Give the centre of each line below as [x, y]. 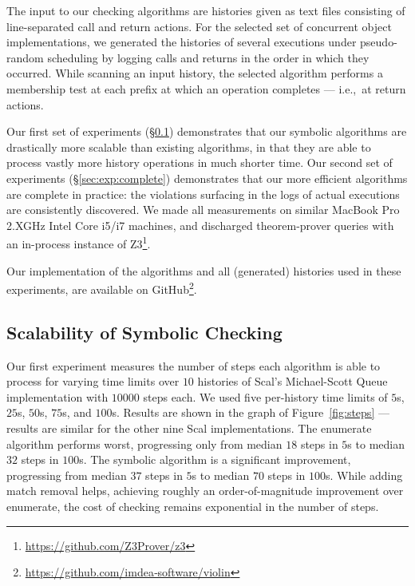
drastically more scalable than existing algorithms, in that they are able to [189, 146]
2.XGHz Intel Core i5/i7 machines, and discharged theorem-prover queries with [200, 225]
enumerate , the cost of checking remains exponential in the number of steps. [193, 506]
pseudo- [379, 42]
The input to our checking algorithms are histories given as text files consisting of [206, 10]
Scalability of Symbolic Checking [144, 332]
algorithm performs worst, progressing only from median [144, 443]
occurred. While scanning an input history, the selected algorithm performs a [195, 73]
